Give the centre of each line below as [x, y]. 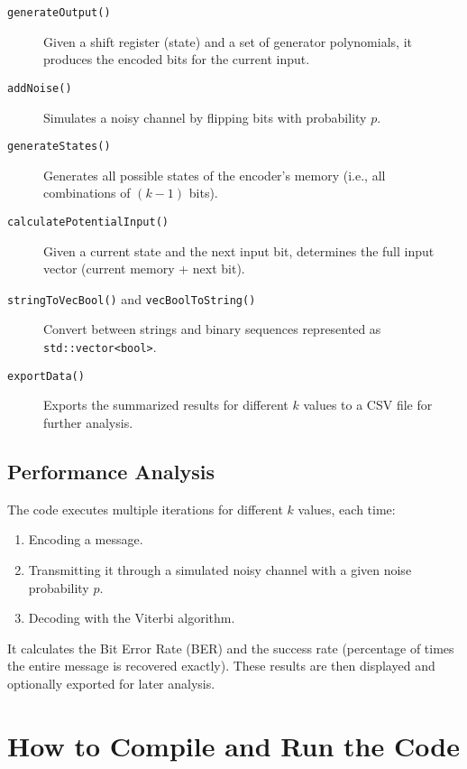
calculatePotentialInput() [88, 222]
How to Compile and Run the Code [233, 745]
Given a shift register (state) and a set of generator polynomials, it [228, 41]
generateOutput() [59, 13]
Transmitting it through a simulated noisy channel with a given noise [220, 569]
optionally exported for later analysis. [111, 683]
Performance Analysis [111, 471]
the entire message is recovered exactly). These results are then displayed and [221, 666]
